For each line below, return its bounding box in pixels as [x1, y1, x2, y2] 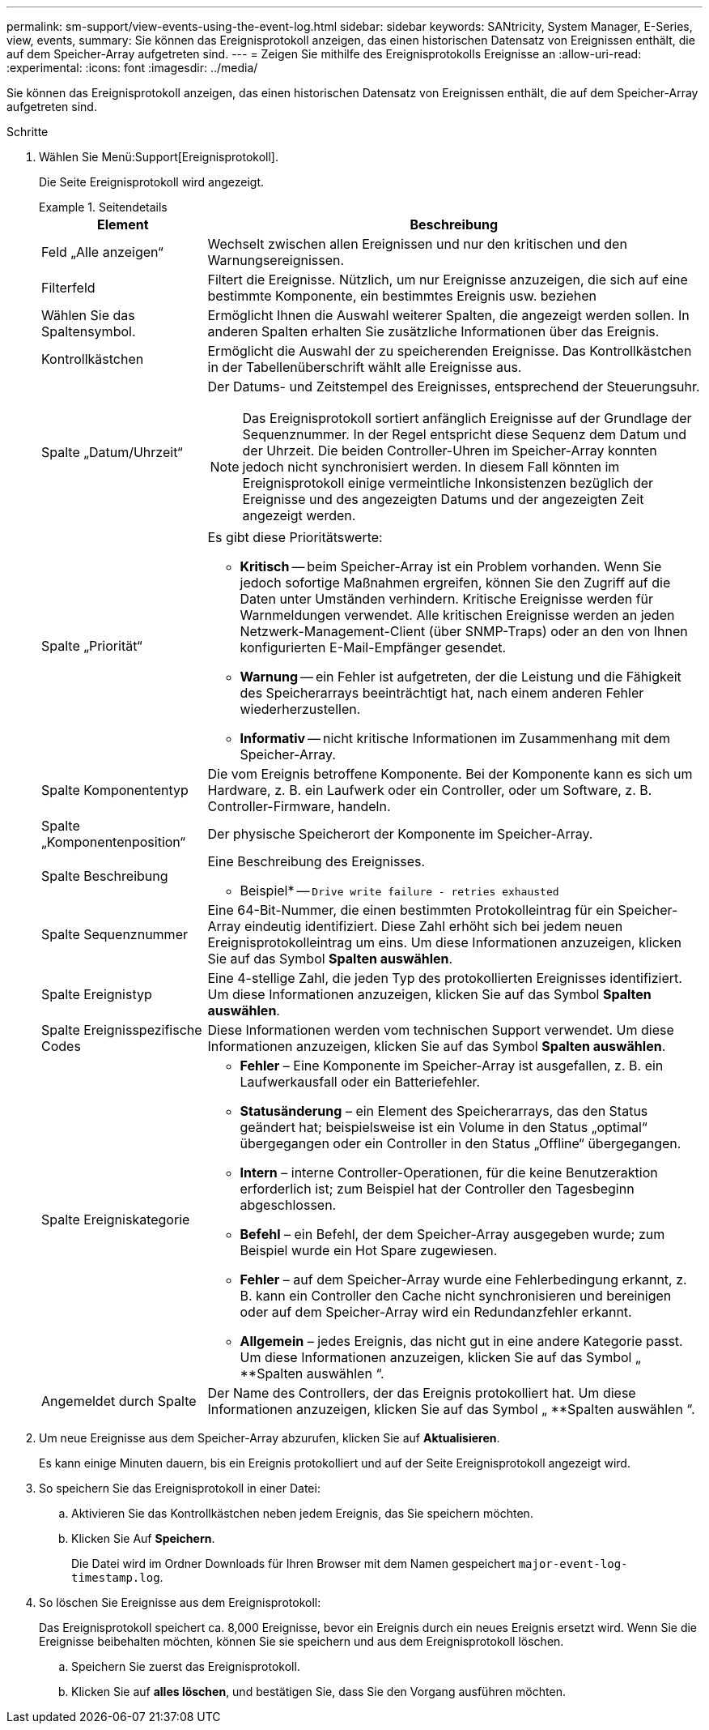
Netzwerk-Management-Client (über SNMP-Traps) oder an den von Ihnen [240, 623, 688, 639]
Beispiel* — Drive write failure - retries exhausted [240, 882, 559, 899]
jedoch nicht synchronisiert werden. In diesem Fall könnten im [242, 459, 620, 475]
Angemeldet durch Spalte [41, 1393, 197, 1409]
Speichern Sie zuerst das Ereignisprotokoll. [71, 1660, 300, 1673]
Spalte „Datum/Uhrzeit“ [41, 444, 183, 460]
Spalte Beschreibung [41, 868, 168, 884]
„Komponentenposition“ [41, 834, 186, 850]
